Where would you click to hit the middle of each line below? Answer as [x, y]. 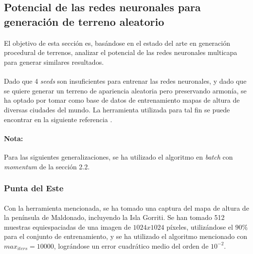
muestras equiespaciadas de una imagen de [67, 227]
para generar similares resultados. [54, 62]
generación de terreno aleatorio [84, 21]
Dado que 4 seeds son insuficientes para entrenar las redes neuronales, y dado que [125, 81]
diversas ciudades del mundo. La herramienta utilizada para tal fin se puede [117, 109]
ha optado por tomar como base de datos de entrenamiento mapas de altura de [122, 100]
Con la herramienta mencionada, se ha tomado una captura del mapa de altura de [126, 208]
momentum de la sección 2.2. [47, 166]
